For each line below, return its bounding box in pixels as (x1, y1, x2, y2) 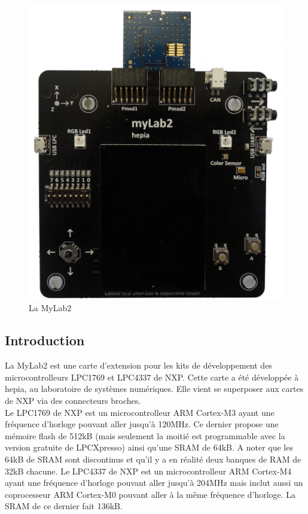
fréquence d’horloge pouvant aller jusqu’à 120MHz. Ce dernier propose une (5, 418, 279, 430)
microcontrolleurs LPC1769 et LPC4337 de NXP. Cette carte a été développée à (5, 370, 299, 383)
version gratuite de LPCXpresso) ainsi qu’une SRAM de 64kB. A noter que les (5, 441, 293, 454)
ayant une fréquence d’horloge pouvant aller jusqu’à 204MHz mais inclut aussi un (5, 476, 303, 489)
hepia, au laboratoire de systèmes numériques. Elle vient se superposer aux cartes (5, 382, 304, 395)
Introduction (5, 331, 85, 349)
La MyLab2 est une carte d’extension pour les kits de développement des (5, 359, 272, 372)
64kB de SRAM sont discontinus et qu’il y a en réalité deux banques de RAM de (5, 452, 301, 465)
